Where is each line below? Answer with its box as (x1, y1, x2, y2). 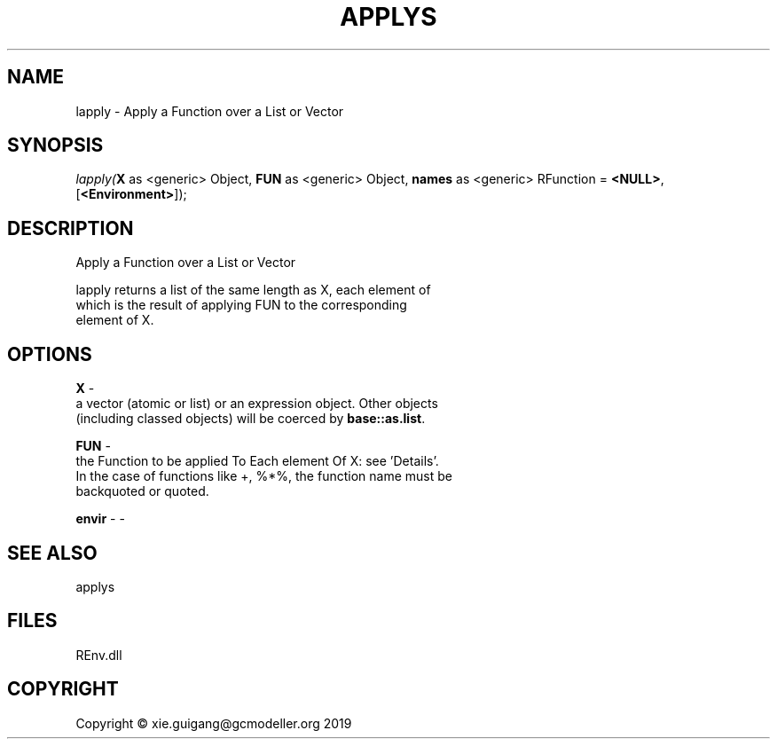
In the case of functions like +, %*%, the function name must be (75, 468, 452, 484)
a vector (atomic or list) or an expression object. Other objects (75, 396, 438, 412)
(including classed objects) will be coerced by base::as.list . (75, 411, 426, 427)
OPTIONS (7, 342, 92, 365)
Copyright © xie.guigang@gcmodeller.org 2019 (75, 715, 352, 731)
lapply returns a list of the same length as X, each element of (75, 282, 431, 298)
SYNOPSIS (7, 134, 104, 157)
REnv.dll (75, 647, 122, 663)
